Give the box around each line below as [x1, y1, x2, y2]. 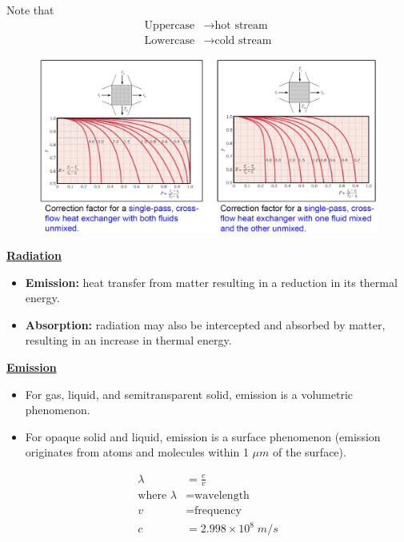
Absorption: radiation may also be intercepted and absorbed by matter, [25, 316, 386, 333]
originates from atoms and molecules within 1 [25, 444, 249, 460]
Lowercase [144, 34, 195, 46]
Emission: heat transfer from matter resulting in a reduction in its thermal [25, 273, 398, 290]
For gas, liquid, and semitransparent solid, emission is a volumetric [25, 385, 354, 402]
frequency [194, 505, 242, 517]
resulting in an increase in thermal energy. [25, 332, 232, 349]
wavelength [194, 490, 250, 502]
